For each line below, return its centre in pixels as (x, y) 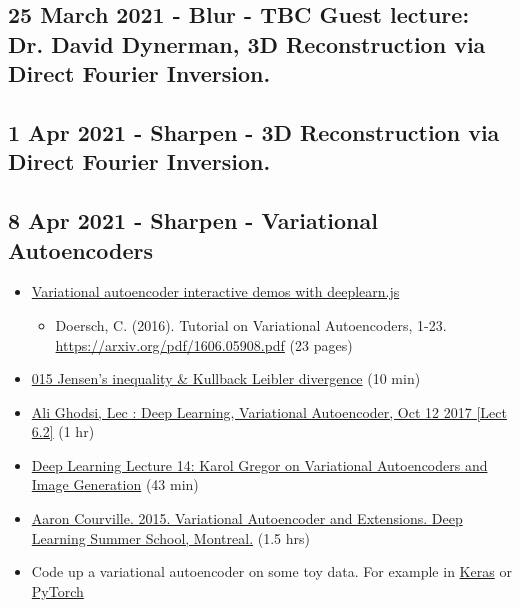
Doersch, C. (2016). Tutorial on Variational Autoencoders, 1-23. (251, 324)
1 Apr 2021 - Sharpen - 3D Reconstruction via (254, 131)
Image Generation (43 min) (115, 484)
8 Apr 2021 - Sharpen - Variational (193, 220)
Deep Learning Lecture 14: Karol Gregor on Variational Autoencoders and (259, 464)
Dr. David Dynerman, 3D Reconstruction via (247, 43)
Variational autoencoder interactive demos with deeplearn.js (215, 291)
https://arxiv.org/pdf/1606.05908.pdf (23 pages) (204, 344)
